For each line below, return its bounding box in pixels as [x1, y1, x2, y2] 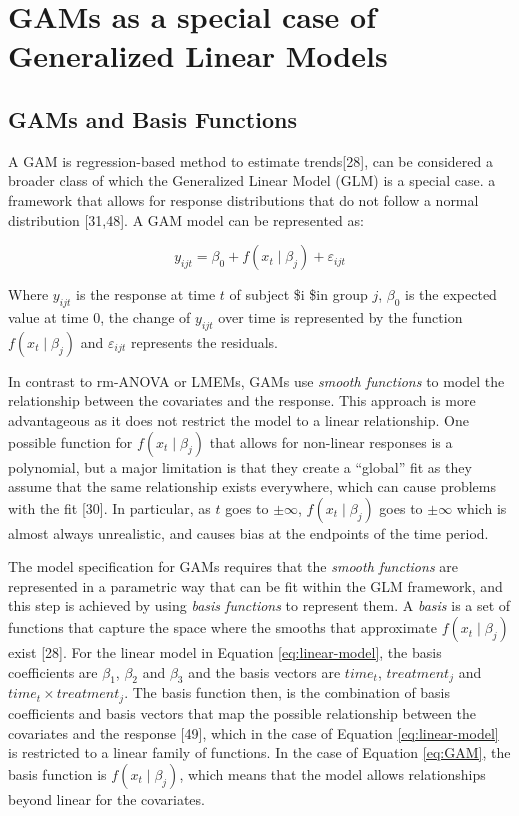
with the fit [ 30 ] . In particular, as [8, 497, 211, 518]
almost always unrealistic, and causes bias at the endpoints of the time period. [8, 522, 489, 543]
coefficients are [8, 661, 98, 682]
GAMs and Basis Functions [8, 103, 297, 134]
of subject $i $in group [229, 284, 368, 305]
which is [456, 497, 507, 518]
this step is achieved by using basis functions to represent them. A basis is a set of [8, 595, 511, 616]
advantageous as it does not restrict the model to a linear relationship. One [8, 409, 469, 430]
